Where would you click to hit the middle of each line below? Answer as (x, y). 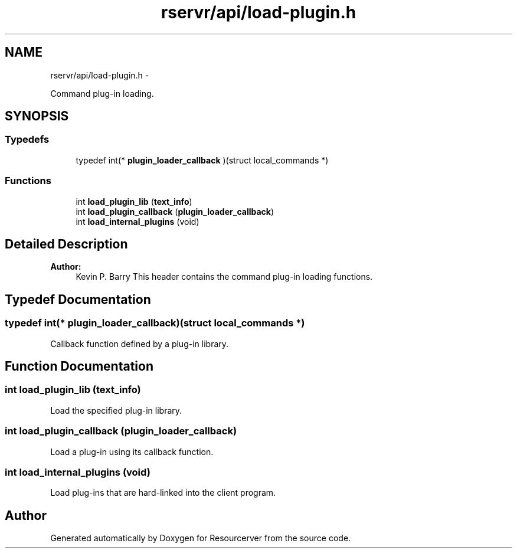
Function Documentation (79, 367)
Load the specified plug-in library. (116, 410)
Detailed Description (66, 244)
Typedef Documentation (78, 299)
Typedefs (27, 140)
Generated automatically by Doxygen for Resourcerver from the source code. (201, 538)
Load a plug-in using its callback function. (132, 451)
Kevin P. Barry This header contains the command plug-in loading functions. (224, 277)
